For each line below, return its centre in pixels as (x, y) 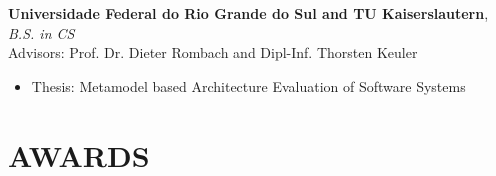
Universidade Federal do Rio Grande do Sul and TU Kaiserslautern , (248, 13)
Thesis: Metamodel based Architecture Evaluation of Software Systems (248, 85)
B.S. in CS (41, 32)
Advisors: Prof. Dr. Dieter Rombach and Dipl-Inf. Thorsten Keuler (213, 52)
